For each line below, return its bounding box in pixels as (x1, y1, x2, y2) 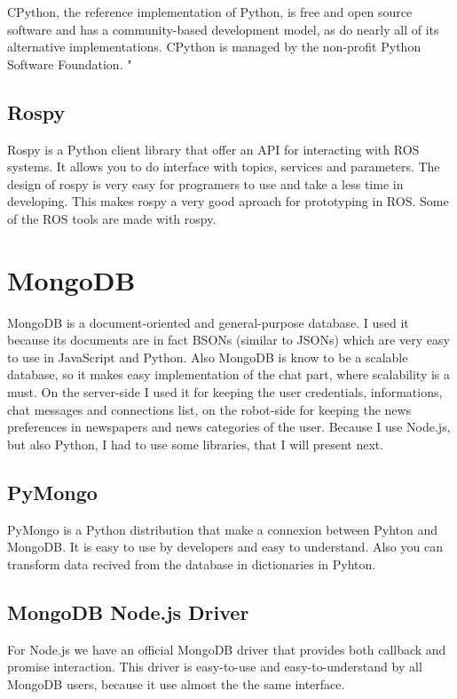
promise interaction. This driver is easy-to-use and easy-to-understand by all (7, 657, 422, 676)
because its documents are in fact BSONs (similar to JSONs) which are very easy (7, 330, 450, 349)
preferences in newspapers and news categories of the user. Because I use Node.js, (7, 417, 451, 436)
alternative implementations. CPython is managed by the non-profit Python (7, 37, 422, 56)
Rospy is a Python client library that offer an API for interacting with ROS (7, 139, 420, 158)
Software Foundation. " (7, 54, 132, 73)
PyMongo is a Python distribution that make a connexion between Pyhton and (7, 520, 438, 538)
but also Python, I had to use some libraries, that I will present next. (7, 434, 384, 453)
